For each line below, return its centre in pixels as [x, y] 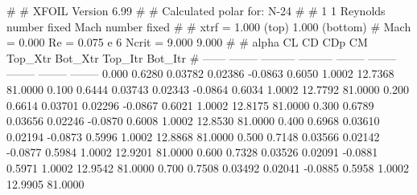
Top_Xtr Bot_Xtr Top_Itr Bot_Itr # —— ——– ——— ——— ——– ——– [202, 57]
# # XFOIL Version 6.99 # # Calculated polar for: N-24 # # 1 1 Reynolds [196, 10]
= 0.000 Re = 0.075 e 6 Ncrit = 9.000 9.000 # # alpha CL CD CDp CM [187, 42]
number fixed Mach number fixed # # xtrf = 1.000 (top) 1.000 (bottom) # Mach [209, 26]
